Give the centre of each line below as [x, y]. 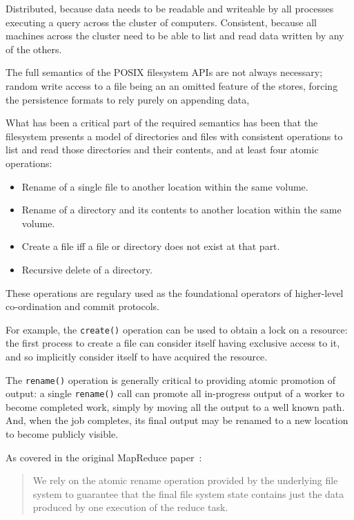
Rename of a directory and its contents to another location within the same [181, 210]
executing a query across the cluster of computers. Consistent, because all [161, 22]
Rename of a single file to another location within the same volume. [165, 186]
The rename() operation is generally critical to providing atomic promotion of [170, 379]
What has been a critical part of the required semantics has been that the [162, 123]
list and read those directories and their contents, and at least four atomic [162, 150]
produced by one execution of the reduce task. [130, 507]
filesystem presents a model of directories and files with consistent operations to [174, 136]
